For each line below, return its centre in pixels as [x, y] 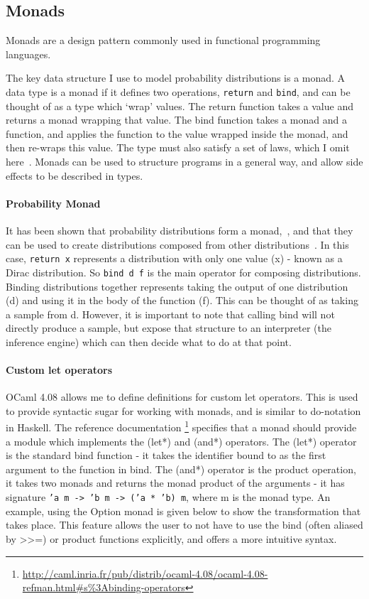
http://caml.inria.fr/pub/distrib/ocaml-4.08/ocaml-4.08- [145, 573]
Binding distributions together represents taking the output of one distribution [177, 286]
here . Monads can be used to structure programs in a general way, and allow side [184, 162]
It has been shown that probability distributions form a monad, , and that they [180, 230]
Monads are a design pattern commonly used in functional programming [163, 40]
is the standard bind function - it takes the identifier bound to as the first [166, 455]
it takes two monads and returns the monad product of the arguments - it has [175, 483]
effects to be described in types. [75, 175]
